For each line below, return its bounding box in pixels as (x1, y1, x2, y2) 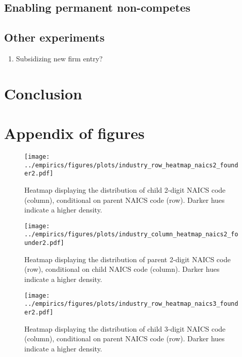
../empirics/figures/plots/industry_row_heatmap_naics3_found (24, 300, 238, 308)
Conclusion (4, 83, 83, 103)
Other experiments (4, 29, 105, 45)
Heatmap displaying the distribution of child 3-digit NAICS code (24, 323, 226, 334)
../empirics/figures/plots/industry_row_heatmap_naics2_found (24, 161, 238, 169)
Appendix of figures (4, 123, 145, 144)
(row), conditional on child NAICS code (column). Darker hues (24, 264, 220, 274)
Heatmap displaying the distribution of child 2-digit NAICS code (24, 185, 226, 195)
